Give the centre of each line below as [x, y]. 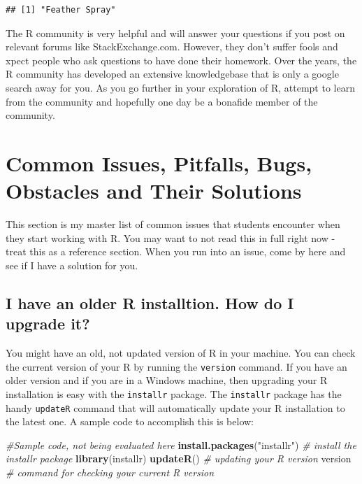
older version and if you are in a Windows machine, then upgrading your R [167, 380]
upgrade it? [48, 323]
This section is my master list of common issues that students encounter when [173, 224]
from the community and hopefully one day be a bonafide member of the [162, 101]
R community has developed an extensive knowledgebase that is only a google [172, 74]
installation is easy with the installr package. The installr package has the [174, 393]
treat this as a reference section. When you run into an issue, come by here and [176, 251]
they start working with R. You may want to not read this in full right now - [171, 237]
